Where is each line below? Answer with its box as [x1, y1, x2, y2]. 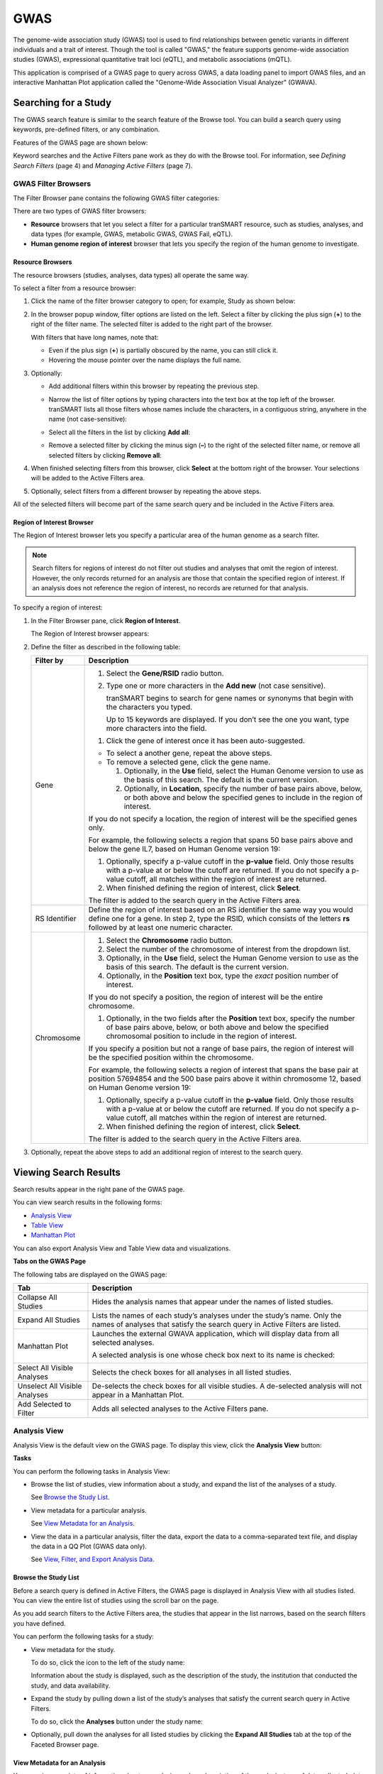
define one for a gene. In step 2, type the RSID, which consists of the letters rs [88, 914, 350, 923]
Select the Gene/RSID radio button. [106, 668, 224, 678]
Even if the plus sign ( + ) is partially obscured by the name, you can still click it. [48, 346, 278, 355]
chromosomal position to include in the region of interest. [106, 1031, 297, 1041]
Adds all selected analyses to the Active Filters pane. [91, 1404, 269, 1414]
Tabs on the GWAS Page [13, 1257, 87, 1266]
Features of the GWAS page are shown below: [13, 138, 148, 147]
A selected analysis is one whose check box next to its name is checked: [91, 1350, 335, 1360]
